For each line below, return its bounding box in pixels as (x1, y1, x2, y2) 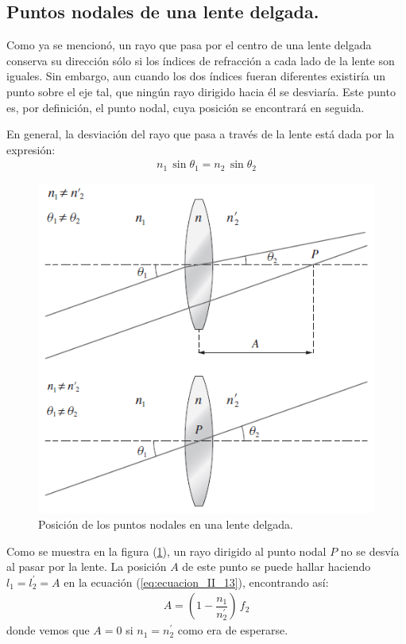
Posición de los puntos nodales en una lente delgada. (38, 516, 293, 533)
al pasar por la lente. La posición (6, 558, 167, 575)
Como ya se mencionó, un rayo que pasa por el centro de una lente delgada (6, 37, 372, 53)
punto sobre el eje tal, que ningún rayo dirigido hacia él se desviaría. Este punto (6, 83, 396, 99)
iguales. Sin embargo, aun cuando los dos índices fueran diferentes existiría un (6, 68, 386, 84)
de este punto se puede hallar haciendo (182, 558, 371, 575)
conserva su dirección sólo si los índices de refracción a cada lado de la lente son (6, 52, 395, 68)
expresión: (6, 141, 56, 157)
